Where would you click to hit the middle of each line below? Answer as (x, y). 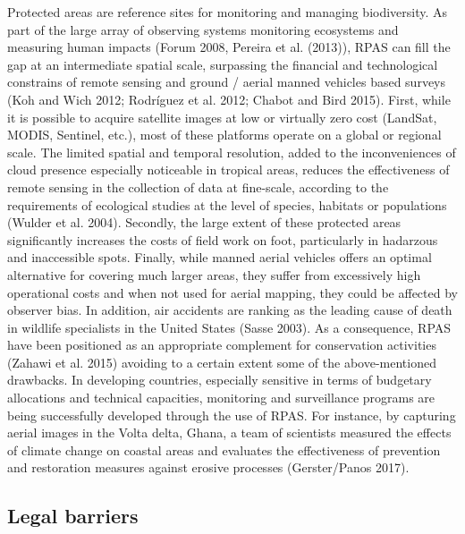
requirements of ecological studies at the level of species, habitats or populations (227, 204)
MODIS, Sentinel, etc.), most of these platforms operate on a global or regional (224, 135)
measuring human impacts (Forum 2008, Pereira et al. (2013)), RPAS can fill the (229, 47)
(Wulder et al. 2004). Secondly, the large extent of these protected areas (204, 222)
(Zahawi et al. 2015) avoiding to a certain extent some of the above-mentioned (222, 362)
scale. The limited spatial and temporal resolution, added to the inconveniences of (232, 152)
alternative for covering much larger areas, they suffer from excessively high (214, 274)
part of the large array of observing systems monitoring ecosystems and (203, 29)
